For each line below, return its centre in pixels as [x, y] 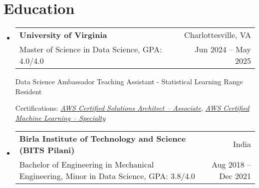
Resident [28, 91]
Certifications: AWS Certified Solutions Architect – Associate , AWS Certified [132, 108]
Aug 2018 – [231, 164]
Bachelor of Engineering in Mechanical [87, 164]
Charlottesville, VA [218, 35]
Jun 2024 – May [223, 49]
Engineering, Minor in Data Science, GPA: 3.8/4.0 [107, 176]
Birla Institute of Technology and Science [103, 138]
